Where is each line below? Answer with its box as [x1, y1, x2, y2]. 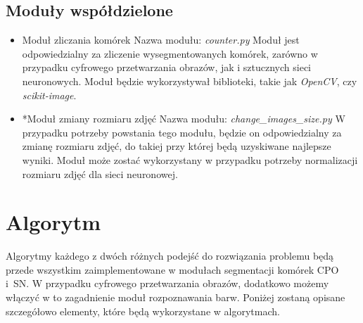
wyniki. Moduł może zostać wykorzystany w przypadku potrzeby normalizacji [22, 152, 358, 167]
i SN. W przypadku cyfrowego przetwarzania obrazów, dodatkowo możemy [6, 276, 329, 291]
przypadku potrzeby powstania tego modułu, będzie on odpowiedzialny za [22, 125, 342, 139]
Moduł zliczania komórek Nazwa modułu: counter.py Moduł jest [22, 32, 300, 47]
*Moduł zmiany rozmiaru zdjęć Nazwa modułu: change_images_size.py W [22, 111, 345, 126]
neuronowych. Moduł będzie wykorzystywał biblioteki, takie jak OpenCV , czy [22, 73, 357, 88]
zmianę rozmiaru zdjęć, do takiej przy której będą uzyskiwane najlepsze [22, 139, 331, 153]
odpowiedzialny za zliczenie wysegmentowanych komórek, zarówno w [22, 46, 318, 61]
